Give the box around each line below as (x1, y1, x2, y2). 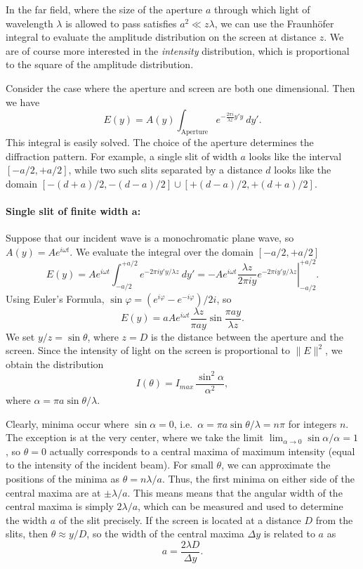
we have (6, 94, 40, 109)
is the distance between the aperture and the (150, 329, 343, 344)
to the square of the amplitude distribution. (6, 57, 194, 72)
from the (315, 512, 353, 527)
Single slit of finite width (6, 203, 128, 218)
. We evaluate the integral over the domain (70, 244, 254, 259)
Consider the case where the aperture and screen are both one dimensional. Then (6, 80, 355, 95)
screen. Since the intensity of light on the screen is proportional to (6, 343, 290, 358)
